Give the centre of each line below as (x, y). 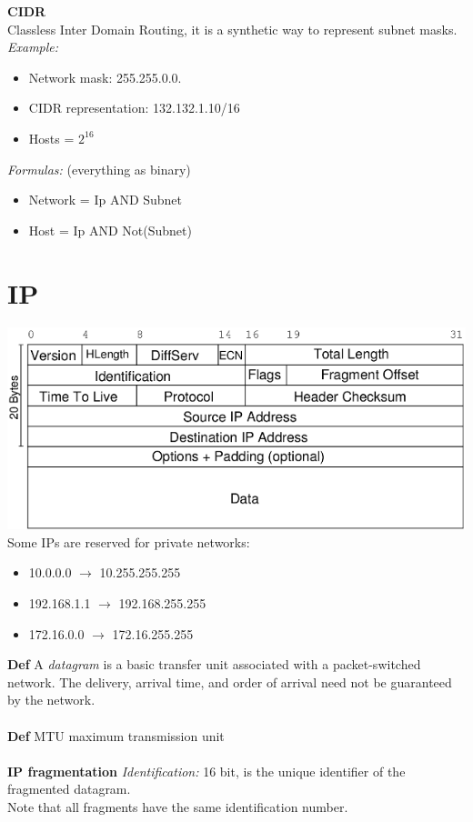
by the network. (51, 700)
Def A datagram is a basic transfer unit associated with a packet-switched (214, 664)
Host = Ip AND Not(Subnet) (110, 230)
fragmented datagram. (69, 789)
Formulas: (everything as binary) (99, 169)
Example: (33, 47)
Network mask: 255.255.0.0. (105, 77)
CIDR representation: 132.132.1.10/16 (134, 108)
